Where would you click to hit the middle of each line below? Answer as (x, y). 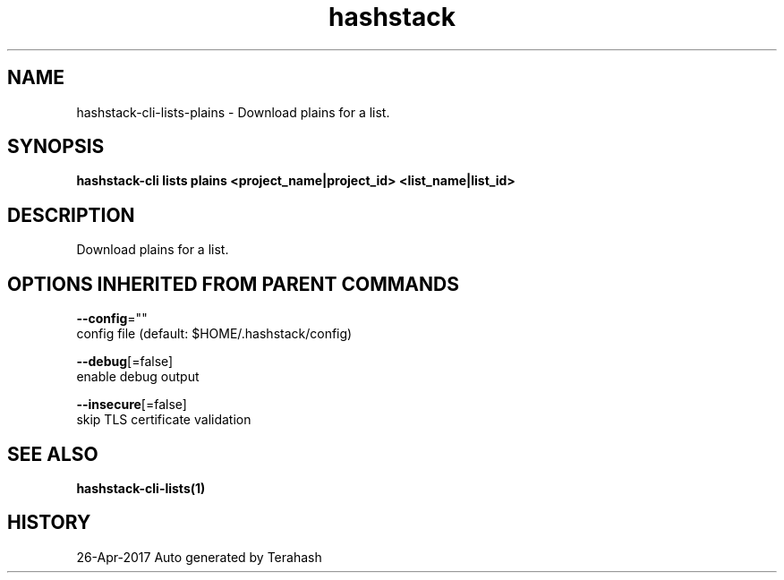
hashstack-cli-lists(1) (141, 488)
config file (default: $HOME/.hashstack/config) (214, 334)
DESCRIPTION (71, 215)
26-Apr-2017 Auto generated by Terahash (199, 557)
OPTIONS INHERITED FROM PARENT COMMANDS (233, 284)
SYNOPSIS (56, 147)
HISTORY (49, 523)
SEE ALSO (53, 454)
